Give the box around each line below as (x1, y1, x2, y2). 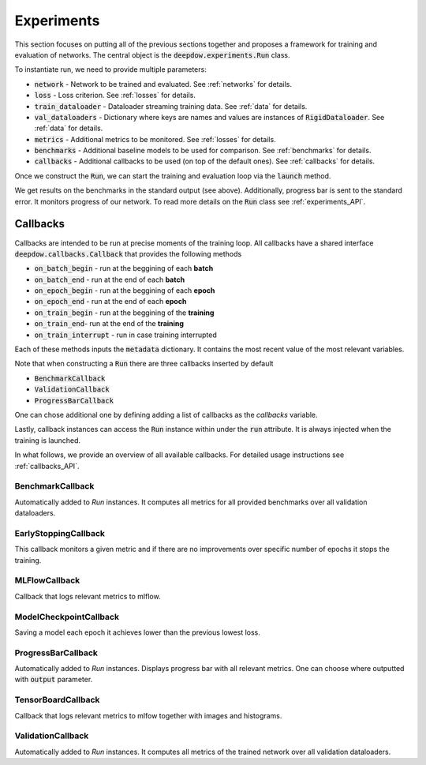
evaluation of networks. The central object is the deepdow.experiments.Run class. (14, 50, 290, 59)
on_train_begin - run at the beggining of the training (34, 308, 215, 317)
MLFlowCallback (14, 575, 80, 586)
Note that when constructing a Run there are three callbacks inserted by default (14, 359, 274, 369)
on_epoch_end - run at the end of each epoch (34, 297, 187, 306)
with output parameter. (14, 675, 93, 684)
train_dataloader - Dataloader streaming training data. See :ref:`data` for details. (34, 101, 308, 111)
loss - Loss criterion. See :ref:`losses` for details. (34, 91, 196, 100)
